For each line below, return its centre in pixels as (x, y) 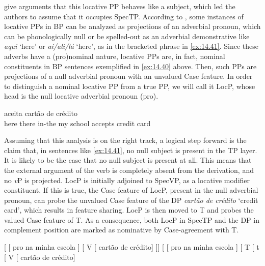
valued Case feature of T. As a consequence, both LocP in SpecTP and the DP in (132, 219)
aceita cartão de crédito (41, 113)
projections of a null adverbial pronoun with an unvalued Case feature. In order (128, 76)
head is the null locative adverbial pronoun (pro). (81, 96)
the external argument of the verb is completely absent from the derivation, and (129, 170)
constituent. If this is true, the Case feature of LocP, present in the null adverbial (131, 190)
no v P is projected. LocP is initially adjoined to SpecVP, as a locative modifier (127, 180)
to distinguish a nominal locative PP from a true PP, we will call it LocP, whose (130, 86)
